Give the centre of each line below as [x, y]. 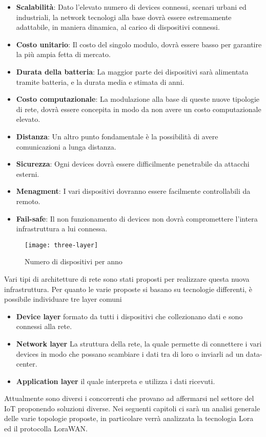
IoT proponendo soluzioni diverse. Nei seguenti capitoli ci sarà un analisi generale [132, 408]
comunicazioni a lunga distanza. [66, 146]
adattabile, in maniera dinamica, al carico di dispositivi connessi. [118, 27]
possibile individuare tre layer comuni [63, 299]
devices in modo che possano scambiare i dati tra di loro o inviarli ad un [130, 353]
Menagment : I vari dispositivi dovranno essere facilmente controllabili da [133, 191]
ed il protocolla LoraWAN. [46, 429]
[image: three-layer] [62, 245]
